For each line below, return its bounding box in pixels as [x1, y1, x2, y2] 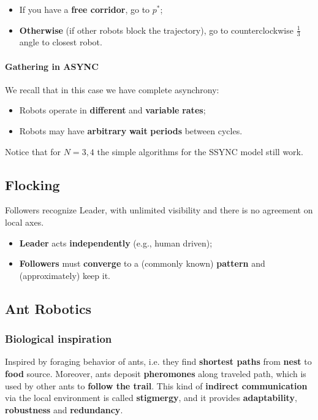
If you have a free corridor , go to [19, 3, 150, 15]
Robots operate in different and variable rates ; [19, 104, 206, 116]
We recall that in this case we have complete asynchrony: [5, 83, 219, 96]
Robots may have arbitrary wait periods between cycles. [19, 124, 243, 137]
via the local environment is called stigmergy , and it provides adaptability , [5, 391, 297, 404]
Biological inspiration [5, 331, 112, 346]
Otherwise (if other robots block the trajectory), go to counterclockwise [19, 23, 293, 36]
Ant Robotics [5, 299, 92, 318]
